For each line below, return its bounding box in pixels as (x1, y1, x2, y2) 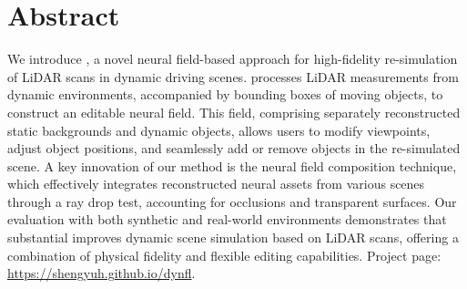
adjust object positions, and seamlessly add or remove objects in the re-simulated (7, 139, 461, 158)
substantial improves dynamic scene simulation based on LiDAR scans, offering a (7, 228, 459, 247)
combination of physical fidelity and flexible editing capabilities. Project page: (7, 245, 442, 264)
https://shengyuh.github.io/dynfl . (7, 263, 196, 283)
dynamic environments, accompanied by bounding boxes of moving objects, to (7, 85, 443, 104)
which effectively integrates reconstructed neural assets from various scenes (7, 174, 425, 193)
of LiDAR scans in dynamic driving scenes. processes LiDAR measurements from (7, 67, 459, 86)
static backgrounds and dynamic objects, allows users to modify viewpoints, (7, 120, 431, 139)
